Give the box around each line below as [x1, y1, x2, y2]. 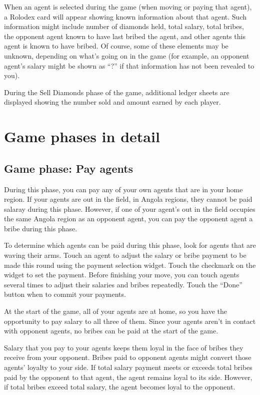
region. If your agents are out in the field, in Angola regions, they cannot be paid [4, 194, 252, 204]
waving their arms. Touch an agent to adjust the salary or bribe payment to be [4, 250, 246, 260]
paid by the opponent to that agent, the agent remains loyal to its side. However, [4, 371, 252, 382]
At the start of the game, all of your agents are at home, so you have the [4, 306, 227, 316]
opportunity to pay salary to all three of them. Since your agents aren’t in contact [4, 315, 256, 326]
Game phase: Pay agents [4, 160, 133, 176]
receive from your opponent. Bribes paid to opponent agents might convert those [4, 352, 251, 362]
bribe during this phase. [4, 223, 77, 233]
